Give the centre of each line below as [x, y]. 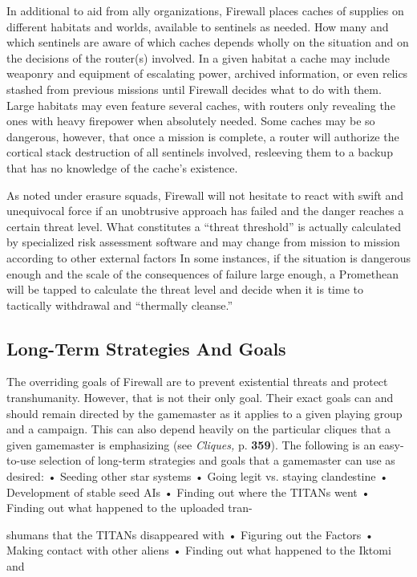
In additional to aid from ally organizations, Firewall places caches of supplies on [205, 10]
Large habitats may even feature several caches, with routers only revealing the [201, 105]
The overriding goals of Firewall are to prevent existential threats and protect [197, 382]
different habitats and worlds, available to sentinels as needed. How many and [198, 26]
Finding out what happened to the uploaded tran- [130, 508]
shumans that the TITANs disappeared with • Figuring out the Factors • [190, 534]
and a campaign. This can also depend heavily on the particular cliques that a [199, 429]
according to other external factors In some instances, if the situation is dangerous [208, 257]
